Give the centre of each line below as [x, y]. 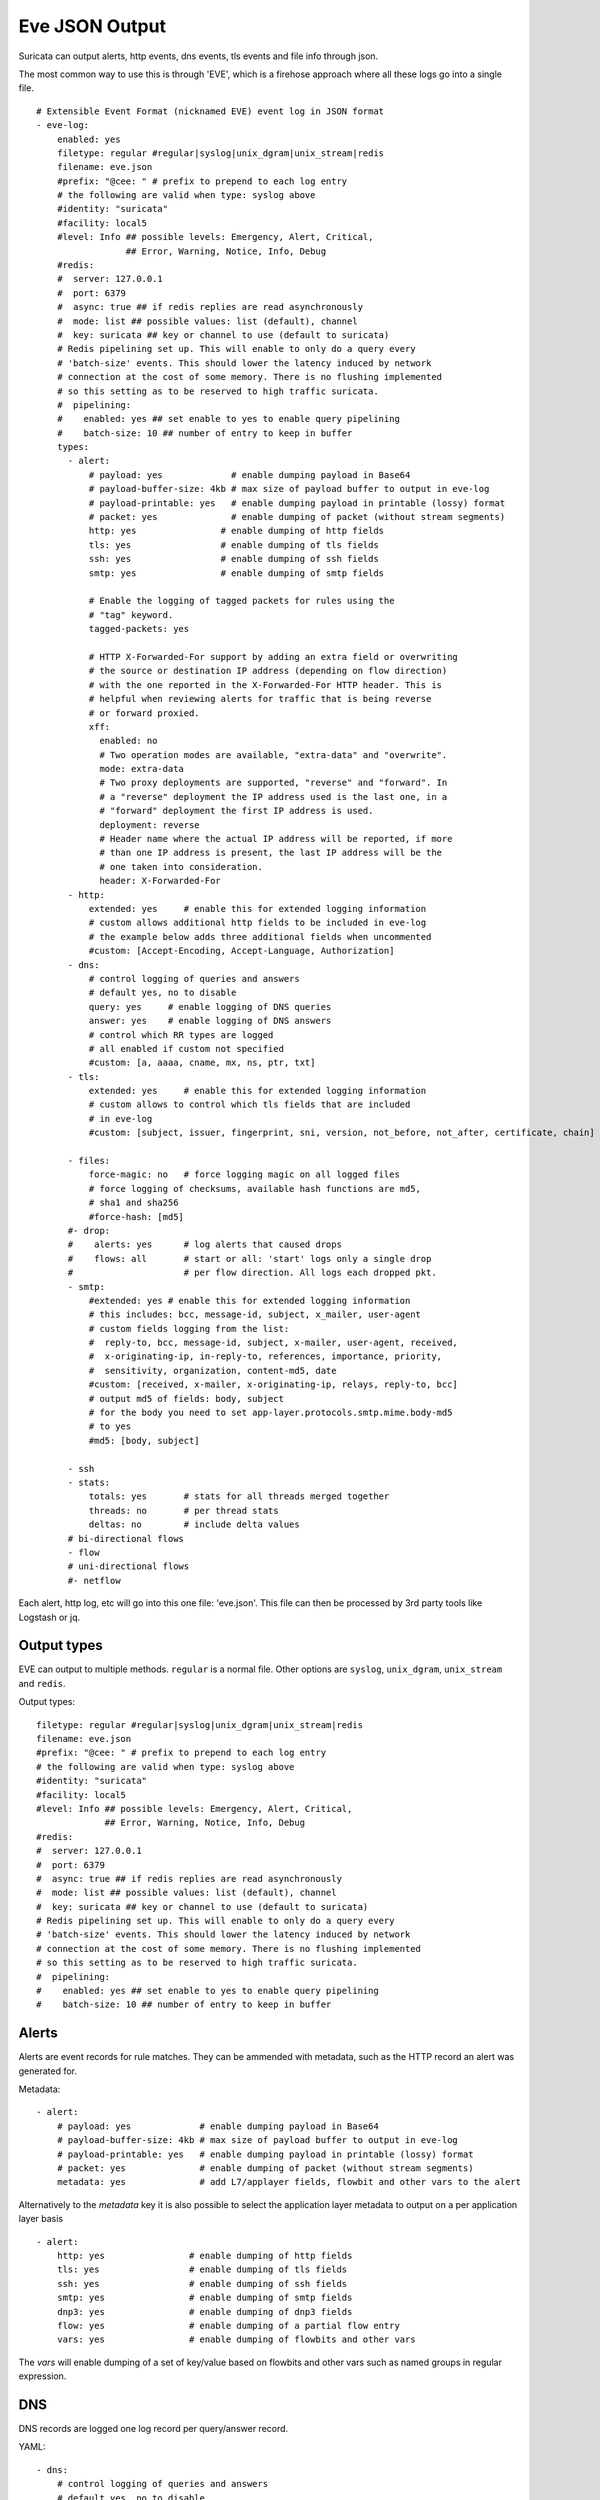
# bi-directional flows [126, 1538]
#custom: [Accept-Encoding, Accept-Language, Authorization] [241, 951]
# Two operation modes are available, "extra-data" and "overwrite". [273, 754]
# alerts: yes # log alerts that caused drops [204, 1244]
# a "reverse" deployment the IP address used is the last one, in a [273, 796]
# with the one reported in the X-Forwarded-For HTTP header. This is [265, 684]
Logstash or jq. [49, 1617]
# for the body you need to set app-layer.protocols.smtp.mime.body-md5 [270, 1413]
